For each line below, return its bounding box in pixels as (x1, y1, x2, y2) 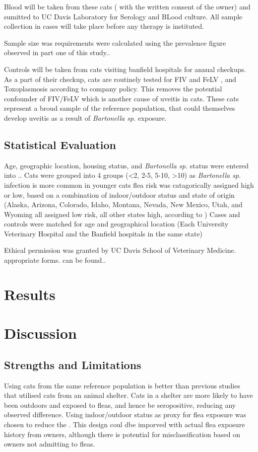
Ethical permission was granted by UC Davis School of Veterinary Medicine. (4, 245, 236, 255)
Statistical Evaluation (4, 137, 116, 152)
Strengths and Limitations (4, 357, 141, 372)
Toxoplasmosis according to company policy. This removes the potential (4, 83, 222, 94)
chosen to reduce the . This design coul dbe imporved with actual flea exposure (4, 419, 245, 429)
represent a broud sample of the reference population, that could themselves (4, 103, 235, 113)
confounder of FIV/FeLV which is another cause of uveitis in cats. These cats (4, 93, 239, 103)
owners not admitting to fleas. (4, 439, 95, 449)
